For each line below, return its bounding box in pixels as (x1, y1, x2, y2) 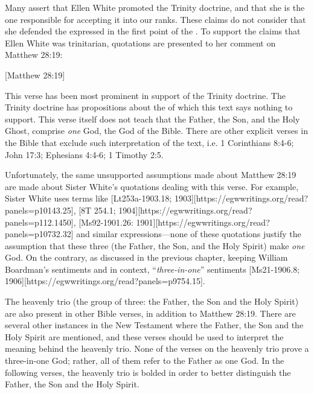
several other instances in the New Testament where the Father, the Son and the (5, 319, 304, 331)
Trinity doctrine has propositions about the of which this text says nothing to (5, 101, 293, 113)
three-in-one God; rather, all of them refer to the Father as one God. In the (5, 354, 284, 367)
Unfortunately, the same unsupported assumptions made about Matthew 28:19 (5, 168, 296, 181)
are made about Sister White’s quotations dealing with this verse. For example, (5, 180, 299, 192)
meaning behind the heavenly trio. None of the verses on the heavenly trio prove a (5, 342, 309, 355)
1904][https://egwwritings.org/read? (118, 203, 252, 216)
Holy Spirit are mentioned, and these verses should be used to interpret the (5, 330, 284, 343)
